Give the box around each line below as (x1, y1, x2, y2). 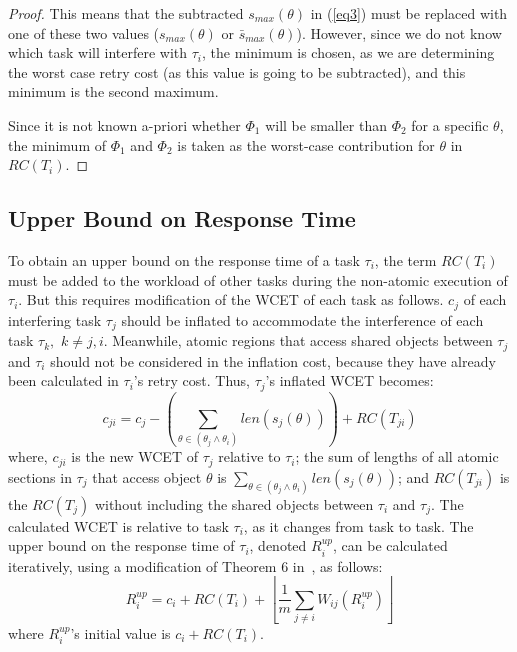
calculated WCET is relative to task (8, 515, 229, 536)
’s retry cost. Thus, (133, 370, 250, 391)
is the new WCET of (71, 446, 198, 467)
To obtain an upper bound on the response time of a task (8, 249, 360, 270)
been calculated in (8, 370, 119, 391)
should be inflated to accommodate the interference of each (121, 309, 484, 330)
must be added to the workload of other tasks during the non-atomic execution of (8, 269, 508, 290)
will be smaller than (265, 114, 387, 135)
